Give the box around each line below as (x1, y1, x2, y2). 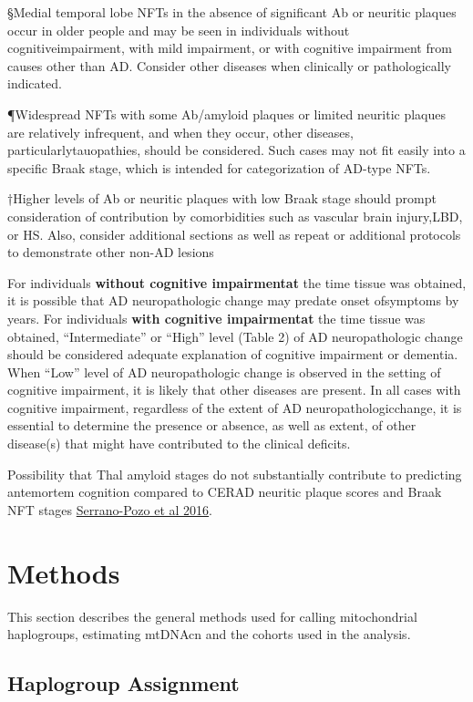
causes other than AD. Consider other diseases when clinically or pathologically (7, 56, 451, 75)
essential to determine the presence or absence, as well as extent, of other (7, 416, 416, 435)
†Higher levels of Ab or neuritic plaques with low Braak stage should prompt (7, 189, 437, 208)
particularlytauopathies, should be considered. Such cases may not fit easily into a (7, 140, 466, 160)
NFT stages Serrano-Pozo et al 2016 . (7, 500, 213, 519)
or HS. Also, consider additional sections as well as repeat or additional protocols (7, 224, 461, 243)
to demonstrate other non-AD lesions (7, 243, 214, 262)
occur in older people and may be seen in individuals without (7, 20, 350, 39)
